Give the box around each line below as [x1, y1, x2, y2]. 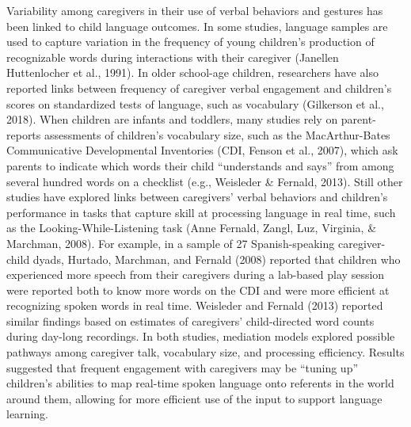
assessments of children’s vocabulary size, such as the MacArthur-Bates [44, 126, 390, 143]
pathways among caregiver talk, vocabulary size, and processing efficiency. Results [6, 344, 405, 360]
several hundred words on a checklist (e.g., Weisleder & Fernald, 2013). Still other [6, 173, 403, 189]
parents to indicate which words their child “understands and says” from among [6, 157, 394, 173]
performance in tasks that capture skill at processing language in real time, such [6, 204, 396, 220]
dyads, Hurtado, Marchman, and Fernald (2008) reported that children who [32, 250, 401, 267]
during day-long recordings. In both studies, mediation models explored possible [6, 328, 395, 345]
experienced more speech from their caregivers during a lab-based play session [6, 266, 385, 283]
